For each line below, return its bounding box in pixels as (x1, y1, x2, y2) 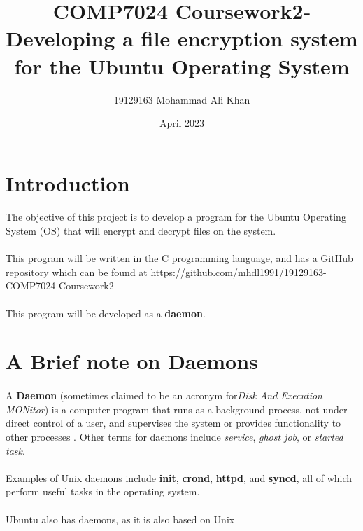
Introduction (6, 168, 130, 197)
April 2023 (159, 116, 205, 130)
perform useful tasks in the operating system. (6, 484, 200, 499)
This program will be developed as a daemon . (6, 305, 206, 320)
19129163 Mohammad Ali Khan (113, 92, 250, 106)
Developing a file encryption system (6, 24, 358, 53)
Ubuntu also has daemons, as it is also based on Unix (6, 511, 235, 526)
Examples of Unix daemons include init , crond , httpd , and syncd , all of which (6, 470, 353, 485)
